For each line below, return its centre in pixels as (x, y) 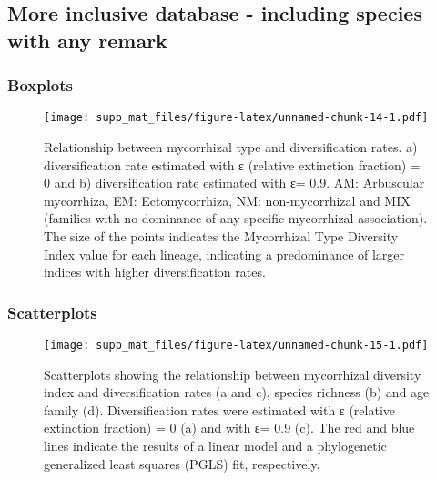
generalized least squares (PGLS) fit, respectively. (182, 463)
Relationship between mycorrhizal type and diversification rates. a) (231, 147)
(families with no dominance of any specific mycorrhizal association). (236, 218)
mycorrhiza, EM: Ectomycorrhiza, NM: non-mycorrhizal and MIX (227, 200)
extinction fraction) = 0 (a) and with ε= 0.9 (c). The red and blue (229, 428)
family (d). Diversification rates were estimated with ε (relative (219, 409)
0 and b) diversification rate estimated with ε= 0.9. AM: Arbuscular (234, 183)
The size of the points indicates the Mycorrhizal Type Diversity (221, 236)
